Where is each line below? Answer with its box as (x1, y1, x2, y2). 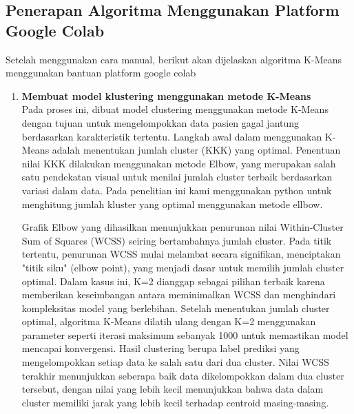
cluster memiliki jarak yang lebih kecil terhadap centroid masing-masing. (21, 395, 329, 409)
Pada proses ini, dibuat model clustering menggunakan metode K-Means (21, 102, 329, 116)
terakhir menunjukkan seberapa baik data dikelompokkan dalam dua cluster (21, 368, 344, 382)
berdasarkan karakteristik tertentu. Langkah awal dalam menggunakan (21, 129, 322, 143)
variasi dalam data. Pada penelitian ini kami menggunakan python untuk (21, 183, 332, 197)
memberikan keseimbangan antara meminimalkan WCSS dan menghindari (21, 287, 336, 302)
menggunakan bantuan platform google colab (6, 65, 196, 80)
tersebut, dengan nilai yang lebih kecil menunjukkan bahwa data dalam (21, 382, 324, 396)
